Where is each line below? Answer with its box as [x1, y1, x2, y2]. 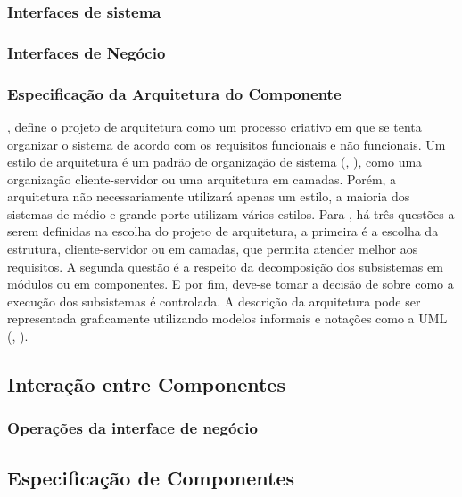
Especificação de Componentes [7, 463, 295, 491]
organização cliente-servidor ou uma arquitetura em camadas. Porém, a [7, 169, 397, 188]
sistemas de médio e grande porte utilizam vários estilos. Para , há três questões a [7, 204, 455, 223]
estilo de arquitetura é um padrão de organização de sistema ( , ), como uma [7, 152, 423, 171]
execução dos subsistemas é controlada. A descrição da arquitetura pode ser [7, 291, 421, 310]
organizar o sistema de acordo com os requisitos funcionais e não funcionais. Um [7, 134, 446, 153]
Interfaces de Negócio [7, 41, 166, 63]
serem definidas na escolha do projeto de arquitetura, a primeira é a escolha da [7, 222, 439, 240]
